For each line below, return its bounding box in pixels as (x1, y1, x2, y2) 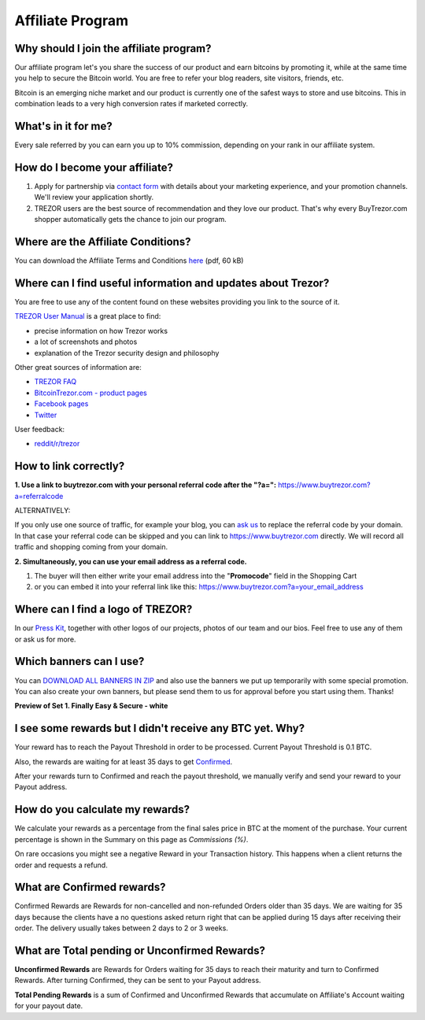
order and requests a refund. (14, 860, 108, 870)
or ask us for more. (14, 634, 76, 644)
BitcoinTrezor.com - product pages (34, 388, 147, 397)
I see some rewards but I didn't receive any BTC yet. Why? (14, 722, 305, 735)
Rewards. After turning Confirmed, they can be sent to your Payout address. (14, 976, 261, 985)
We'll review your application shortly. (34, 193, 154, 202)
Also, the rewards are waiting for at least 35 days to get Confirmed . (14, 756, 233, 767)
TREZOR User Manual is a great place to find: (14, 312, 161, 321)
